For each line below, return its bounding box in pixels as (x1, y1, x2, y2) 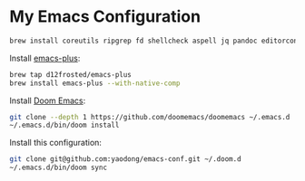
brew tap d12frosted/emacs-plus (9, 70, 132, 79)
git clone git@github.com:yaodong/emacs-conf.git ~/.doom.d (9, 155, 242, 164)
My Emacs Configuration (9, 6, 202, 27)
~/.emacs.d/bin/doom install (9, 120, 120, 130)
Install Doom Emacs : (9, 95, 86, 106)
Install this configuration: (9, 138, 103, 148)
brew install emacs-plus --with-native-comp (9, 79, 181, 88)
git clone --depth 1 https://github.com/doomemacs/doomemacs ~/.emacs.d (9, 112, 290, 121)
